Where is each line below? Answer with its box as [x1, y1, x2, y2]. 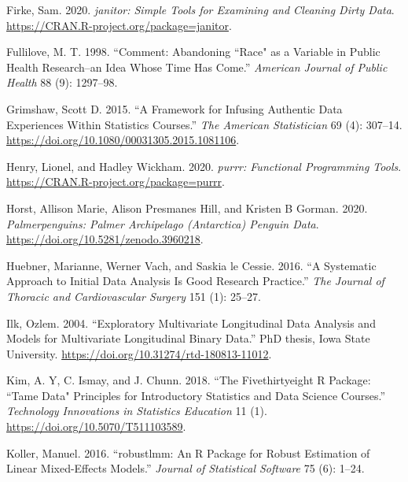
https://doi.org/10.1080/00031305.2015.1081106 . [6, 132, 240, 148]
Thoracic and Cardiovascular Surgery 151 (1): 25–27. [6, 287, 261, 304]
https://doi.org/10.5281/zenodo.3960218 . [6, 231, 204, 247]
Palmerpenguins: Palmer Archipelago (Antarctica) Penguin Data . [6, 215, 319, 232]
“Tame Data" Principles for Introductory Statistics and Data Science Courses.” [6, 387, 386, 403]
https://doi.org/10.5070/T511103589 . [6, 418, 186, 435]
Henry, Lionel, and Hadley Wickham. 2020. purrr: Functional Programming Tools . [6, 158, 402, 174]
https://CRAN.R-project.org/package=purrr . [6, 173, 225, 190]
